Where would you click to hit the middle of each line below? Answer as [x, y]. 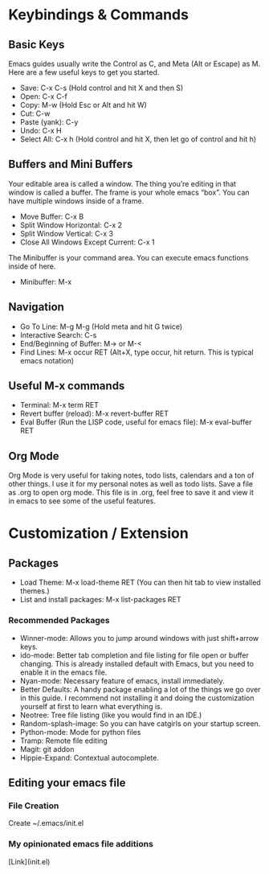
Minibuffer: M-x [46, 281]
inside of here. [32, 266]
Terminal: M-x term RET [59, 405]
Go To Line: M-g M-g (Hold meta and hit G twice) [101, 326]
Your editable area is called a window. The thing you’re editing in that [122, 183]
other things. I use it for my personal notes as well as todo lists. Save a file [130, 484]
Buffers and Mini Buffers [71, 164]
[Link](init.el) [29, 861]
